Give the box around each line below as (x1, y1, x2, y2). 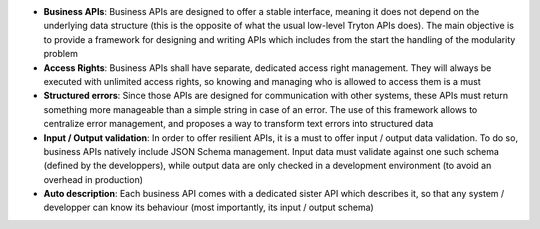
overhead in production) (43, 173, 144, 185)
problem (43, 48, 79, 60)
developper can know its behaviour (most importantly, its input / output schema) (43, 201, 374, 214)
